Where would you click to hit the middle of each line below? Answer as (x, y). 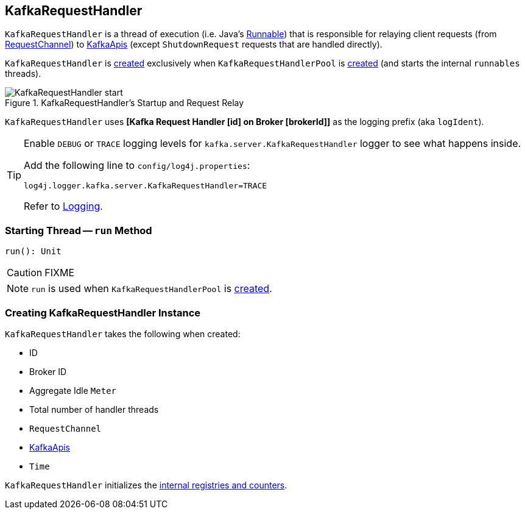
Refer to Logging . (63, 206)
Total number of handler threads (94, 409)
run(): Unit (33, 252)
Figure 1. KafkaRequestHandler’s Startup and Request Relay (125, 103)
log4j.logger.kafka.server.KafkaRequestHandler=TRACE (146, 186)
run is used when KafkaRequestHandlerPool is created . (152, 289)
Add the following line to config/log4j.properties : (137, 166)
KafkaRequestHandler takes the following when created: (123, 334)
